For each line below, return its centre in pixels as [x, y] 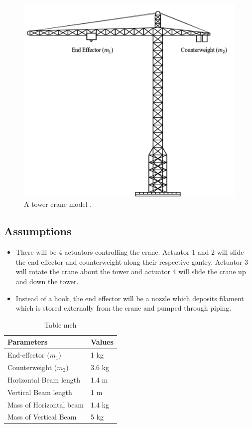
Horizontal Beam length [44, 379]
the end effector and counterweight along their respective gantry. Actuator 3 [132, 261]
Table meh [61, 324]
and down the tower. [47, 281]
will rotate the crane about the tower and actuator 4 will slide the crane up [131, 271]
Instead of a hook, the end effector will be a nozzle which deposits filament [130, 298]
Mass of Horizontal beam [46, 404]
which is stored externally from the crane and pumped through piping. [124, 308]
